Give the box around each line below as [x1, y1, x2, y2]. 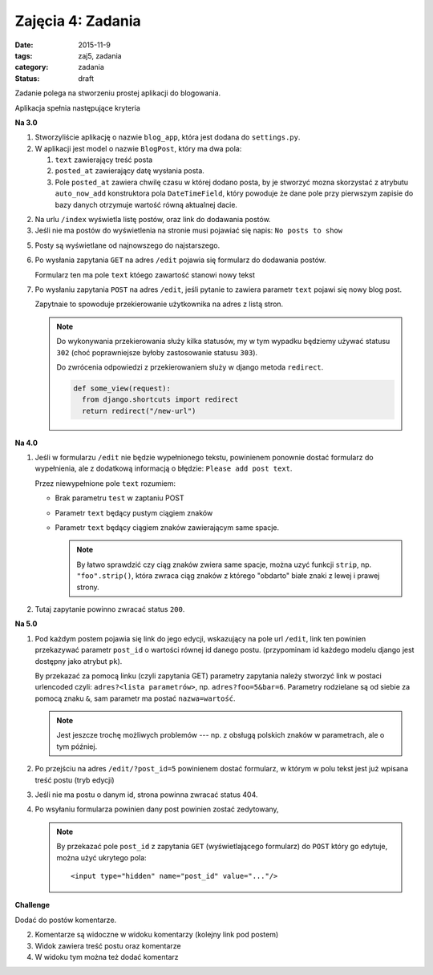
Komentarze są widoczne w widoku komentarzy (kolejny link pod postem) [34, 930, 279, 940]
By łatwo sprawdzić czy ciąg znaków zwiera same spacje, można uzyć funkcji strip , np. [76, 560, 372, 569]
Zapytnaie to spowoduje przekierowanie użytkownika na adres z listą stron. [34, 299, 284, 309]
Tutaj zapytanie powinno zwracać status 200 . [34, 604, 185, 613]
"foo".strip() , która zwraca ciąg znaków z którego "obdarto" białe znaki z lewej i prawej [76, 571, 380, 581]
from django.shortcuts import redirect [81, 395, 239, 404]
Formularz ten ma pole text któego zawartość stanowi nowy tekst [34, 269, 256, 280]
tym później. [56, 742, 98, 751]
